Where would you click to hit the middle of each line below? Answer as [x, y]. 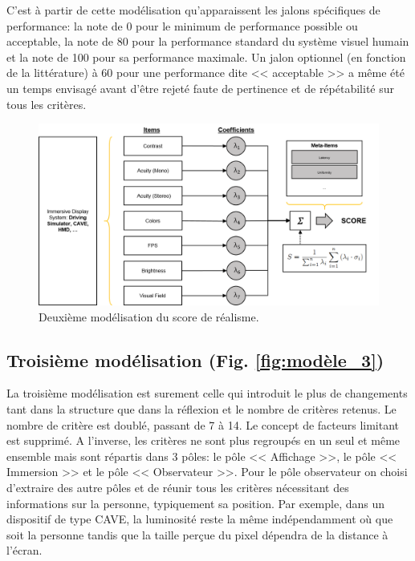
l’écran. [24, 550]
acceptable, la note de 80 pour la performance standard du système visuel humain [208, 41]
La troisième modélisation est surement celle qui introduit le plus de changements [207, 393]
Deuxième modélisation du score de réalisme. [149, 316]
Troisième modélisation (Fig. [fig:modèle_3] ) [195, 359]
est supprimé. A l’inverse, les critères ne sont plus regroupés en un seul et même [203, 440]
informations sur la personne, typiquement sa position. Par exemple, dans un [196, 503]
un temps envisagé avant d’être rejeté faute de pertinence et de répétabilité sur [200, 88]
